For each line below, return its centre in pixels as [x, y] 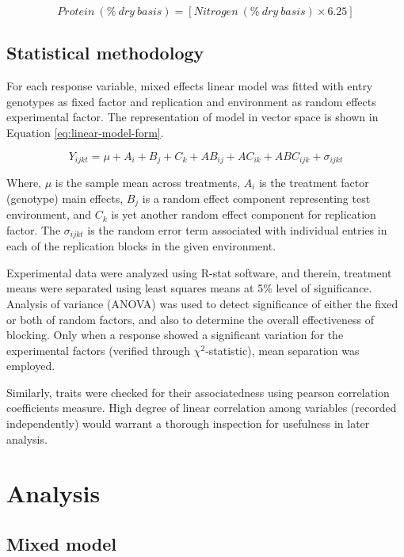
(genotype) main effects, [65, 198]
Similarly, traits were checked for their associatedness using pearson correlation [198, 392]
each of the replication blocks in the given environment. [141, 246]
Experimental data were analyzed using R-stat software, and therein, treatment [199, 272]
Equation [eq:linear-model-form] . [85, 132]
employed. [31, 366]
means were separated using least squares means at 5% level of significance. [189, 288]
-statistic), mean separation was [282, 350]
